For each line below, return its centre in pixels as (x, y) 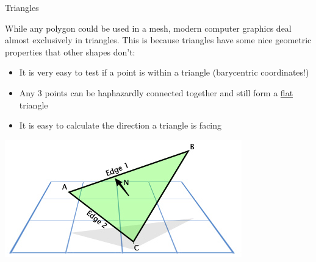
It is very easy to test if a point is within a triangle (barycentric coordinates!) (164, 72)
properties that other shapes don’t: (70, 51)
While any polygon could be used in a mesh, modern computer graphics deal (148, 28)
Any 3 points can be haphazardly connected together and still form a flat (156, 92)
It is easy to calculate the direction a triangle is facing (120, 125)
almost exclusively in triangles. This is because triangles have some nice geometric (158, 40)
